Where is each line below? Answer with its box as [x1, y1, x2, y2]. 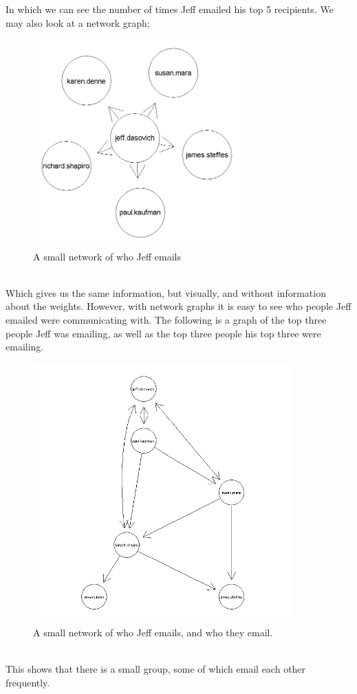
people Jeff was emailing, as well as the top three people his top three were [6, 326, 321, 340]
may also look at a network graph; [6, 15, 150, 30]
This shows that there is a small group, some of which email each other [6, 662, 306, 675]
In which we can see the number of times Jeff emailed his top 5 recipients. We [6, 2, 334, 16]
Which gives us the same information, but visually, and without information [6, 285, 326, 300]
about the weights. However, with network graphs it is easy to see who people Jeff [6, 299, 351, 313]
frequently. [6, 675, 50, 689]
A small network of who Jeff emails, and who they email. [33, 625, 273, 639]
